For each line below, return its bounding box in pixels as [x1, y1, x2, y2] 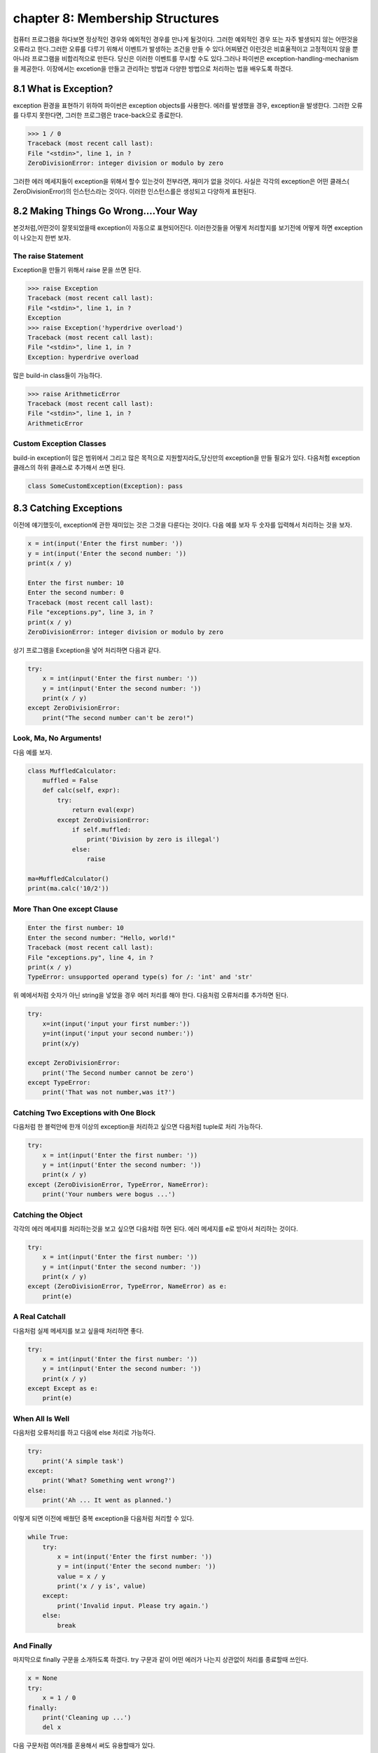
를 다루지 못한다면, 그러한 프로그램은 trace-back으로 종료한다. [13, 111, 183, 119]
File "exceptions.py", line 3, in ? [27, 609, 154, 616]
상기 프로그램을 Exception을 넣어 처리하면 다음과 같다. [13, 646, 161, 654]
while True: [27, 1533, 69, 1541]
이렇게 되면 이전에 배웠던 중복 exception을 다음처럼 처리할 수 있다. [13, 1515, 195, 1523]
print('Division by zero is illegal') [86, 835, 220, 844]
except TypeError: [27, 1078, 91, 1087]
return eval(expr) [71, 806, 136, 814]
